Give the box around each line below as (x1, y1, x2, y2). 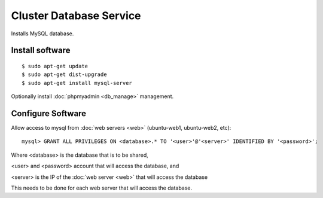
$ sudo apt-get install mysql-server (22, 80, 133, 86)
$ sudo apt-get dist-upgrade (22, 71, 107, 78)
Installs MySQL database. (11, 30, 74, 37)
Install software (11, 45, 71, 56)
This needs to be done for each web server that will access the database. (11, 184, 193, 191)
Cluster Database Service (11, 9, 141, 22)
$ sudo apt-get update (22, 63, 89, 69)
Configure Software (11, 108, 87, 118)
